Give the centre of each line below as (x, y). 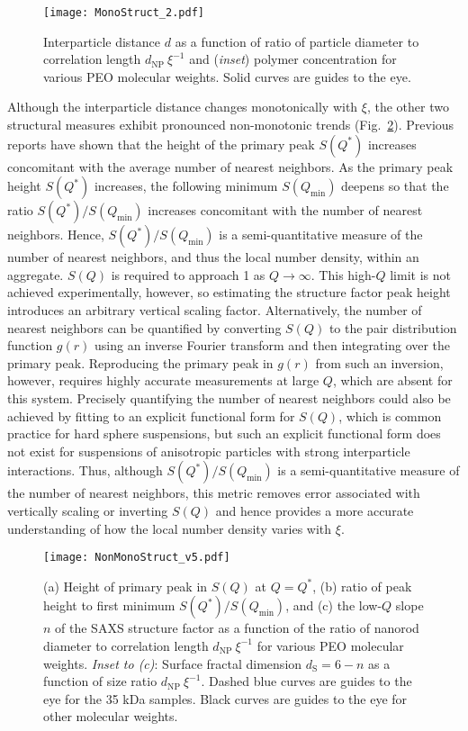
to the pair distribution (393, 327)
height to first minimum (109, 605)
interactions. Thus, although (85, 470)
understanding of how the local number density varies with (170, 528)
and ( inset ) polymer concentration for (293, 59)
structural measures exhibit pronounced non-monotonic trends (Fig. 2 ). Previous (231, 125)
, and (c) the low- (334, 605)
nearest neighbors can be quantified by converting (144, 327)
